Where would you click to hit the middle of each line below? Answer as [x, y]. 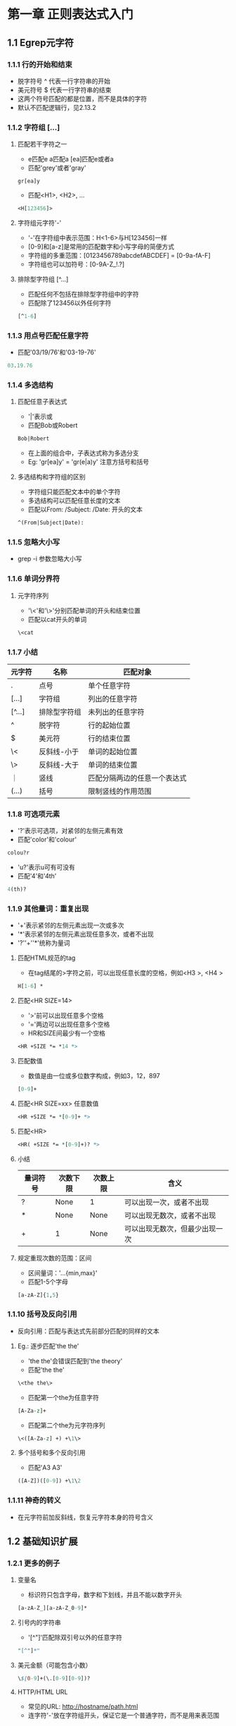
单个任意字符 [110, 685]
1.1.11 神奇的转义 [34, 1501]
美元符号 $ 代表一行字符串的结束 [64, 89]
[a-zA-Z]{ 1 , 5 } [38, 1295]
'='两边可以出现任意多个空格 [69, 1025]
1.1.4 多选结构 [30, 385]
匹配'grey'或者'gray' [57, 168]
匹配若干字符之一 [42, 144]
